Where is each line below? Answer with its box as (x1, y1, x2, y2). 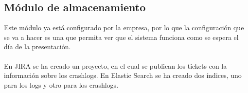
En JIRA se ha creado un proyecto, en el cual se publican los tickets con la (4, 60, 227, 71)
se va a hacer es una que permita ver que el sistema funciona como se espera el (4, 32, 239, 42)
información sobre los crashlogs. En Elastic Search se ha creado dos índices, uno (4, 70, 242, 80)
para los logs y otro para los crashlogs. (4, 79, 119, 90)
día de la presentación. (4, 41, 71, 52)
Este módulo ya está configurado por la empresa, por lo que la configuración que (4, 22, 244, 33)
